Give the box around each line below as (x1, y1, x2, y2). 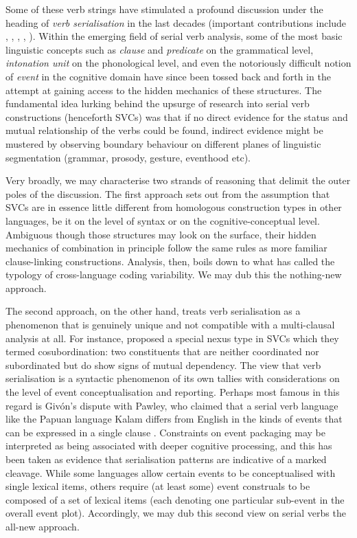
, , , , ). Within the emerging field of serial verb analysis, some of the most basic (5, 29, 343, 43)
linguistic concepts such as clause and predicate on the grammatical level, (5, 42, 314, 56)
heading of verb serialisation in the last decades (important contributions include (5, 15, 347, 30)
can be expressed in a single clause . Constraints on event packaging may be (5, 425, 326, 439)
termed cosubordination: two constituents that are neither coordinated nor (5, 344, 319, 359)
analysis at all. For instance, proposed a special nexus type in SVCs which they (5, 330, 339, 345)
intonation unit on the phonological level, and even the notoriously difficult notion (5, 56, 352, 70)
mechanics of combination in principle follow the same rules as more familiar (5, 240, 327, 255)
